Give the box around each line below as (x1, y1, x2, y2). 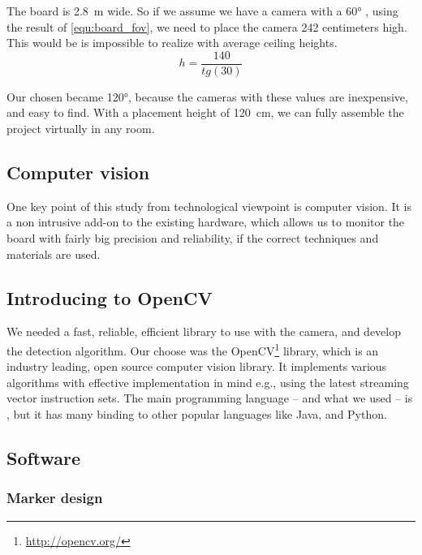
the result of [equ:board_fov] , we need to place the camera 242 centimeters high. (6, 18, 407, 35)
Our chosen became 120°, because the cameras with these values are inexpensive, (6, 88, 408, 105)
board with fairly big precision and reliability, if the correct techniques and (6, 230, 379, 247)
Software (6, 445, 81, 471)
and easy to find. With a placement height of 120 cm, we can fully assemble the (6, 104, 404, 121)
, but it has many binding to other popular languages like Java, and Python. (6, 406, 387, 423)
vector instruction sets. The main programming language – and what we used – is (6, 389, 413, 407)
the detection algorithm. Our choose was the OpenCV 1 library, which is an (6, 340, 379, 359)
